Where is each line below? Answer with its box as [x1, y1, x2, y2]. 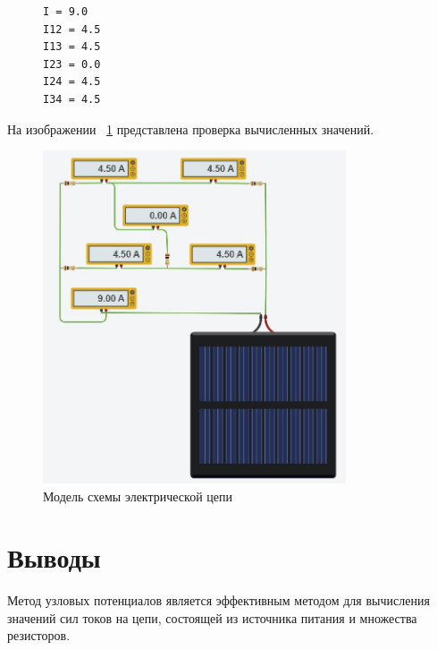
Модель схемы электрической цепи [43, 486, 232, 505]
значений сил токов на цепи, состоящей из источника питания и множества [7, 608, 417, 627]
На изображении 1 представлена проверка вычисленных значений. [7, 119, 374, 138]
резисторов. [7, 626, 71, 645]
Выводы [7, 539, 101, 576]
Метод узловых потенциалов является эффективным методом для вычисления [7, 591, 430, 610]
